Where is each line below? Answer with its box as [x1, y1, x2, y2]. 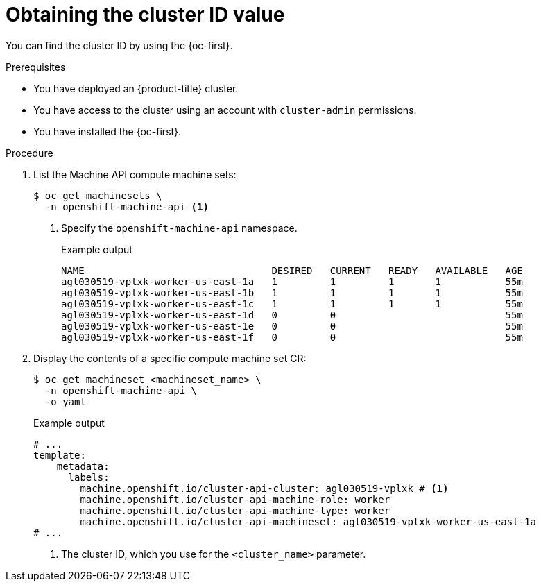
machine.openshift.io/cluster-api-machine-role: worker [80, 493, 390, 505]
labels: [68, 471, 110, 483]
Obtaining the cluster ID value [6, 3, 285, 26]
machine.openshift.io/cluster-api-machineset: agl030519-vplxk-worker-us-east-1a [80, 516, 536, 527]
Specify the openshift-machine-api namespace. [61, 221, 298, 234]
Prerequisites [6, 60, 66, 73]
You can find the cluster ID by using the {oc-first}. [6, 39, 233, 51]
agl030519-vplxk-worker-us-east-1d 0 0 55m [61, 309, 523, 321]
